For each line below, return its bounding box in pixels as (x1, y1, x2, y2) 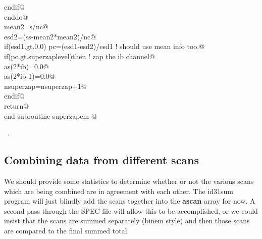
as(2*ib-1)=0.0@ (4, 71, 55, 81)
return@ (4, 100, 29, 111)
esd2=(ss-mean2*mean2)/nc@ (4, 31, 96, 41)
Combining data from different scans (4, 152, 199, 168)
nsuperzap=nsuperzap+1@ (4, 80, 87, 91)
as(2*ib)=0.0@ (4, 61, 49, 71)
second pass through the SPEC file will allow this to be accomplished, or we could (4, 205, 258, 216)
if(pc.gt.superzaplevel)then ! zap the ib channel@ (4, 51, 155, 61)
